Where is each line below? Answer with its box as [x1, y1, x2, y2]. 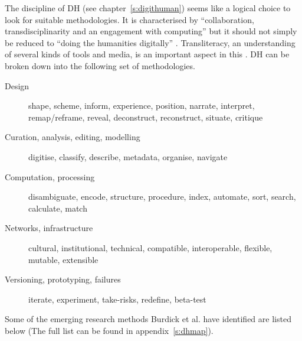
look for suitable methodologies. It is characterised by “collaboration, [5, 13, 254, 25]
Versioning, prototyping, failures [5, 273, 121, 285]
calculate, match [28, 202, 87, 214]
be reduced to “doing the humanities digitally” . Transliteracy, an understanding [5, 36, 296, 48]
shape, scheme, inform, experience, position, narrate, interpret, [28, 99, 255, 112]
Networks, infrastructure [5, 222, 93, 234]
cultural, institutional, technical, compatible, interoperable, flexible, [28, 241, 273, 254]
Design [5, 79, 29, 92]
